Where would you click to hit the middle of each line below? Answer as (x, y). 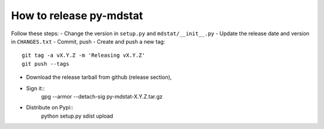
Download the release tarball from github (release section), (99, 77)
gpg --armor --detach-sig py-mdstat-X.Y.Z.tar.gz (102, 96)
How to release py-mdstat (77, 16)
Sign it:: (35, 88)
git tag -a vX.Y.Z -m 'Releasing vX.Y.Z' (83, 56)
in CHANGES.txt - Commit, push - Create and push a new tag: (88, 41)
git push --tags (46, 64)
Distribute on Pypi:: (50, 107)
